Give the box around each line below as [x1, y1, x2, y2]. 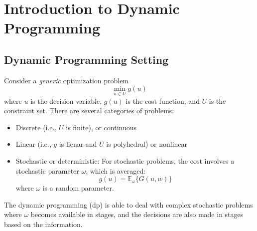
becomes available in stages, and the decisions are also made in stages [30, 209, 244, 220]
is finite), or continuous [66, 122, 137, 132]
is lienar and [59, 139, 97, 149]
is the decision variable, [30, 95, 102, 106]
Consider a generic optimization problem [4, 75, 129, 85]
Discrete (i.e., [15, 122, 57, 132]
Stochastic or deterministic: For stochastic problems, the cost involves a [15, 155, 235, 166]
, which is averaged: [86, 165, 146, 176]
